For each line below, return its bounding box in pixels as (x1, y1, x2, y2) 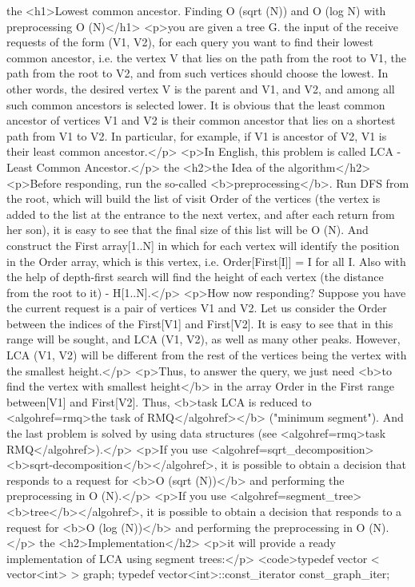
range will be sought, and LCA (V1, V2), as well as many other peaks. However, (6, 331, 401, 347)
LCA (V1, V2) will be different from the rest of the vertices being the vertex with (6, 347, 407, 363)
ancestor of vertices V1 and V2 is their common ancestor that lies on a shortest (6, 112, 396, 129)
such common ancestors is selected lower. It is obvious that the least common (6, 96, 385, 113)
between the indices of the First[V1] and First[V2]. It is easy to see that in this (6, 315, 393, 331)
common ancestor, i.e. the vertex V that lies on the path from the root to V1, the (6, 49, 406, 65)
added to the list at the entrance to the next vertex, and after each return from (6, 205, 395, 222)
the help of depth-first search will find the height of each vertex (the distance (6, 268, 384, 285)
